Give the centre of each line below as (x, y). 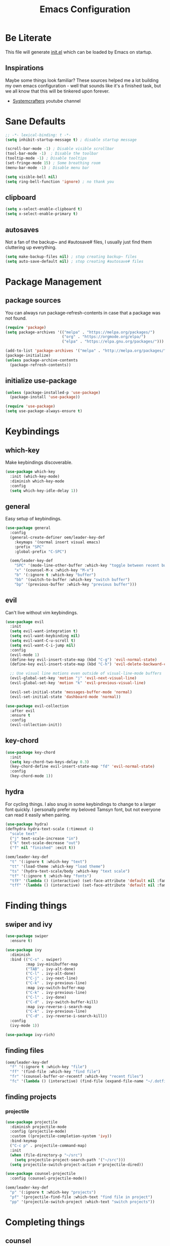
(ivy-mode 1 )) (25, 1025)
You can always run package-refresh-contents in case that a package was (83, 313)
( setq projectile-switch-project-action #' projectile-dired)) (77, 1165)
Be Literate (28, 38)
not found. (16, 318)
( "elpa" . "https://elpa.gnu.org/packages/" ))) (113, 341)
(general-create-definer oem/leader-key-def (57, 537)
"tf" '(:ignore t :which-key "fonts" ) (51, 876)
